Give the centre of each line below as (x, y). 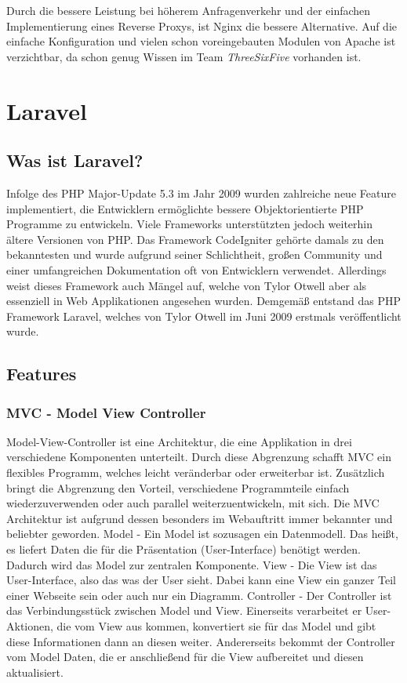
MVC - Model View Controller (106, 412)
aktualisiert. (35, 672)
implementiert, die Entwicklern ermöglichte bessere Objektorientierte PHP (185, 208)
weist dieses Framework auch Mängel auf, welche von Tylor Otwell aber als (187, 285)
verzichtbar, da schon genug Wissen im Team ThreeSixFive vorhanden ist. (184, 56)
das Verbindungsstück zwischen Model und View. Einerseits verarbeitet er (184, 610)
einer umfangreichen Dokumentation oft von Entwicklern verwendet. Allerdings (196, 269)
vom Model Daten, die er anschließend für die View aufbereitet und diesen (185, 657)
